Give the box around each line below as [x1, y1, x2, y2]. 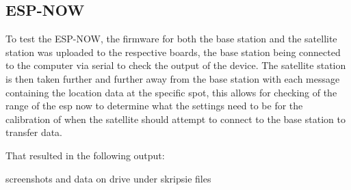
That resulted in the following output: [5, 148, 165, 162]
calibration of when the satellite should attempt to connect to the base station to [5, 111, 346, 126]
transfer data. [5, 125, 63, 139]
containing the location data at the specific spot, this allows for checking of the [5, 85, 337, 99]
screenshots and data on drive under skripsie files [5, 171, 211, 185]
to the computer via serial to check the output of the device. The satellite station [5, 58, 346, 72]
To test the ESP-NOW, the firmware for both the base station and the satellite [5, 31, 337, 46]
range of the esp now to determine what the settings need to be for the [5, 98, 303, 113]
